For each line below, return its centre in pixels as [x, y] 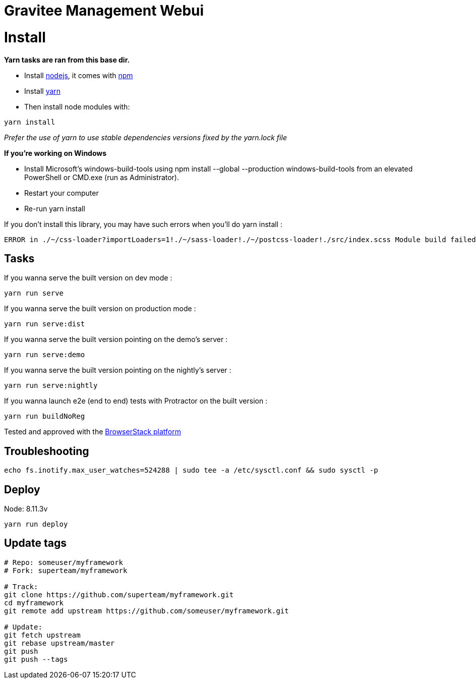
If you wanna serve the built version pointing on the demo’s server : [116, 339]
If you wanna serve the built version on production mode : [100, 309]
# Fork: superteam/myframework [66, 570]
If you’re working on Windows [55, 153]
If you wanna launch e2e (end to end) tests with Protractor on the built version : [136, 401]
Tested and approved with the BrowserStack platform [93, 432]
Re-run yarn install [55, 208]
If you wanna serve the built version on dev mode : [88, 278]
